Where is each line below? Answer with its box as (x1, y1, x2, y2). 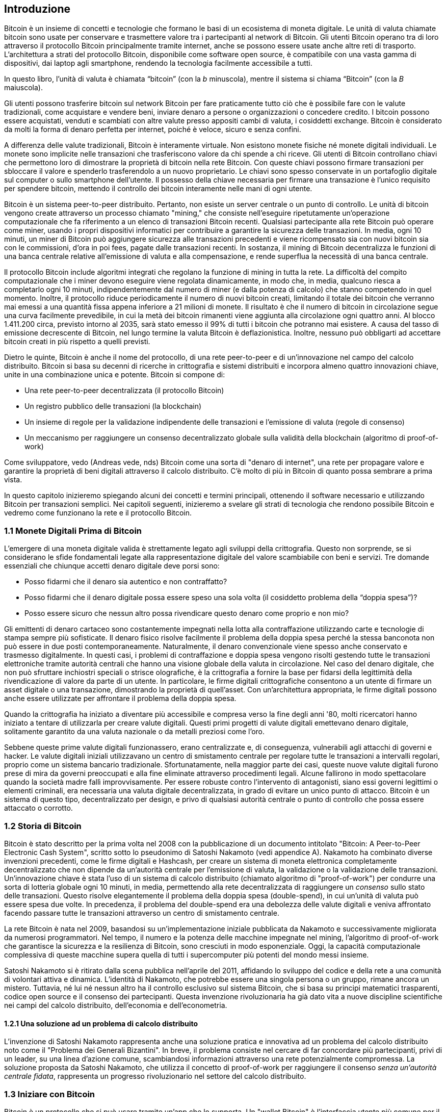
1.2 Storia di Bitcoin (4, 820, 82, 831)
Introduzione (4, 3, 71, 15)
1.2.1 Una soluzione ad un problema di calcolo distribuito (4, 1019, 198, 1028)
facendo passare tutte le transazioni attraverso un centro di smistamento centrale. (4, 908, 279, 917)
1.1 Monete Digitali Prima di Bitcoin (4, 525, 142, 536)
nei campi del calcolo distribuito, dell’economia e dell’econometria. (4, 1000, 227, 1010)
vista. (4, 475, 22, 484)
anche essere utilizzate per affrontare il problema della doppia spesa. (4, 694, 237, 703)
